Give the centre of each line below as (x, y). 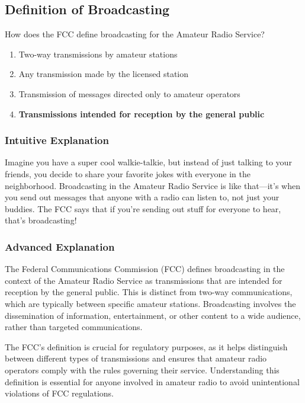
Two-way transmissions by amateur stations (98, 54)
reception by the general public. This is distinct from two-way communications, (149, 292)
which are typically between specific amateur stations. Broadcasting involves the (150, 303)
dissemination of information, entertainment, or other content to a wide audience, (153, 315)
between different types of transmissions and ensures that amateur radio (136, 358)
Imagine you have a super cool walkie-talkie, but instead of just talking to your (148, 162)
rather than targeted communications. (74, 327)
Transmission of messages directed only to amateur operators (129, 93)
